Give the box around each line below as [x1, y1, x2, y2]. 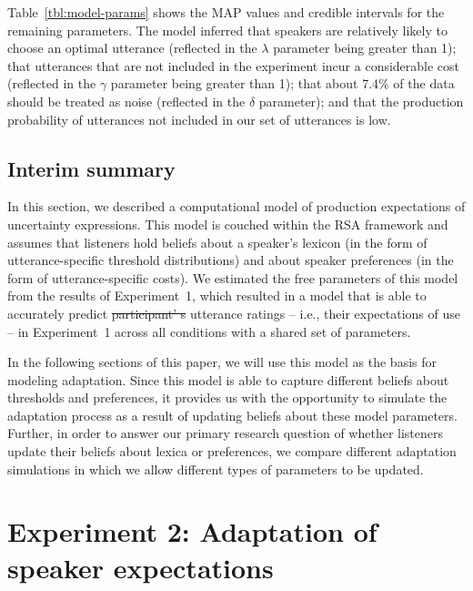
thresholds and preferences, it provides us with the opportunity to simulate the [7, 388, 448, 407]
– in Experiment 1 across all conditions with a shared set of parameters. [7, 321, 411, 341]
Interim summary [7, 154, 176, 182]
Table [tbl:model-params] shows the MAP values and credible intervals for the [7, 3, 445, 21]
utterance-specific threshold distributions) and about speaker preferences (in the [7, 250, 454, 270]
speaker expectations [7, 548, 274, 586]
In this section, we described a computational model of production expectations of [7, 197, 466, 216]
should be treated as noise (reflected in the [7, 91, 246, 110]
